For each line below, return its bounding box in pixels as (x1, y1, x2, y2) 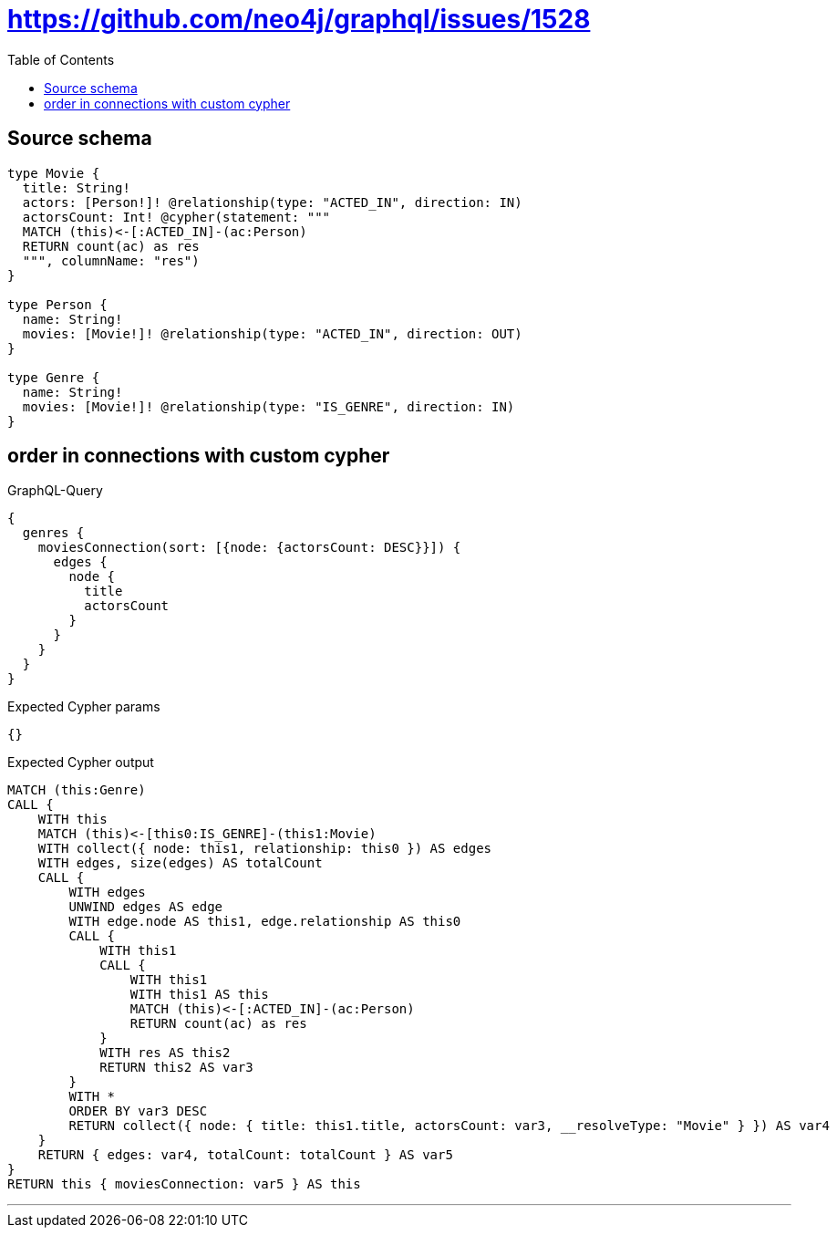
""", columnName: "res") (22, 253, 200, 268)
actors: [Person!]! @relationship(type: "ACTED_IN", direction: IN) (22, 194, 522, 210)
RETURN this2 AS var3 (99, 1060, 253, 1075)
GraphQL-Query (7, 483, 103, 499)
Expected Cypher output (7, 754, 154, 771)
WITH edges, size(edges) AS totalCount (37, 856, 323, 871)
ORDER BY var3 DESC (68, 1104, 208, 1119)
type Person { (7, 296, 108, 312)
